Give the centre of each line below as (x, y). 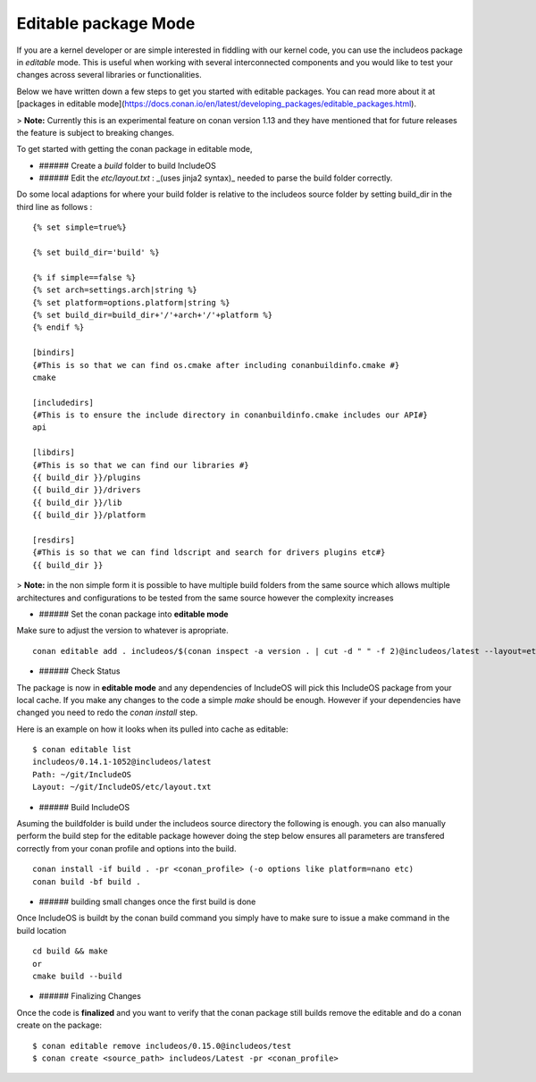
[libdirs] (54, 453)
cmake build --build (77, 976)
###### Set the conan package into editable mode (134, 614)
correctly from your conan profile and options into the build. (126, 848)
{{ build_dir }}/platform (89, 515)
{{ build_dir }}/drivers (87, 490)
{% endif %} (59, 327)
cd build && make (70, 951)
